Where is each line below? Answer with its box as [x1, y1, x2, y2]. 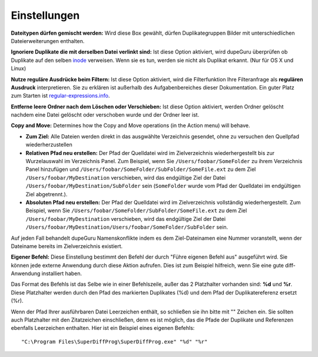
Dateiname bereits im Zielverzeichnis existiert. [11, 242, 123, 250]
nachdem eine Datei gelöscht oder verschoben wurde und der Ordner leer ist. [11, 111, 200, 118]
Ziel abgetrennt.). [25, 190, 68, 197]
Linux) [11, 65, 26, 72]
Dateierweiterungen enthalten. [11, 37, 85, 44]
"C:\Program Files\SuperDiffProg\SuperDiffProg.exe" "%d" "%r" [21, 338, 208, 345]
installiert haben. [41, 270, 82, 277]
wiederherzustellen [25, 141, 73, 148]
